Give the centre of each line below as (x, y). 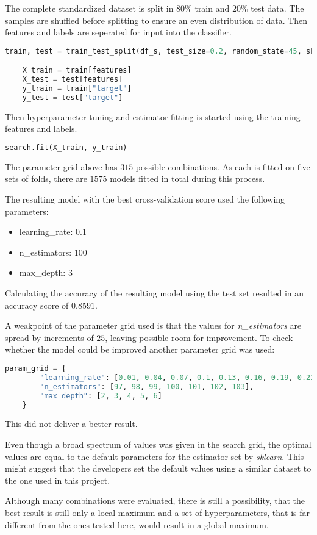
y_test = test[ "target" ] (73, 97)
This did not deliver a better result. (71, 424)
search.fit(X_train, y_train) (66, 148)
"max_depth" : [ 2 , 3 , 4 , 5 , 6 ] (101, 396)
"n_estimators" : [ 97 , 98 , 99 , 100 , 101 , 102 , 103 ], (147, 386)
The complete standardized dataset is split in (89, 8)
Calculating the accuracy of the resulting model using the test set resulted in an (155, 293)
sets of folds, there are (46, 178)
